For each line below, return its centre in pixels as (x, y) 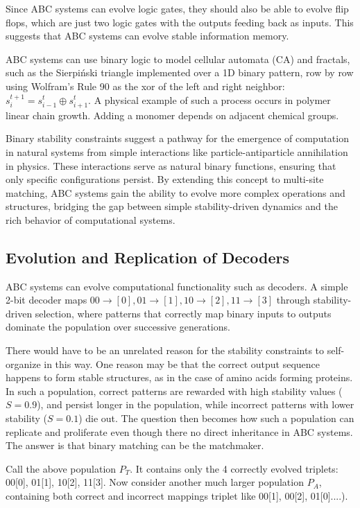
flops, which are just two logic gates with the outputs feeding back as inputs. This (180, 22)
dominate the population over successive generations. (118, 327)
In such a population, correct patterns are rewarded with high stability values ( (174, 391)
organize (23, 364)
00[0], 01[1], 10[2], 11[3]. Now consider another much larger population (155, 482)
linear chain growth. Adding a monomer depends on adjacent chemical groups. (172, 115)
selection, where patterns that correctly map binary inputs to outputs (183, 313)
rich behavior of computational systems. (91, 219)
